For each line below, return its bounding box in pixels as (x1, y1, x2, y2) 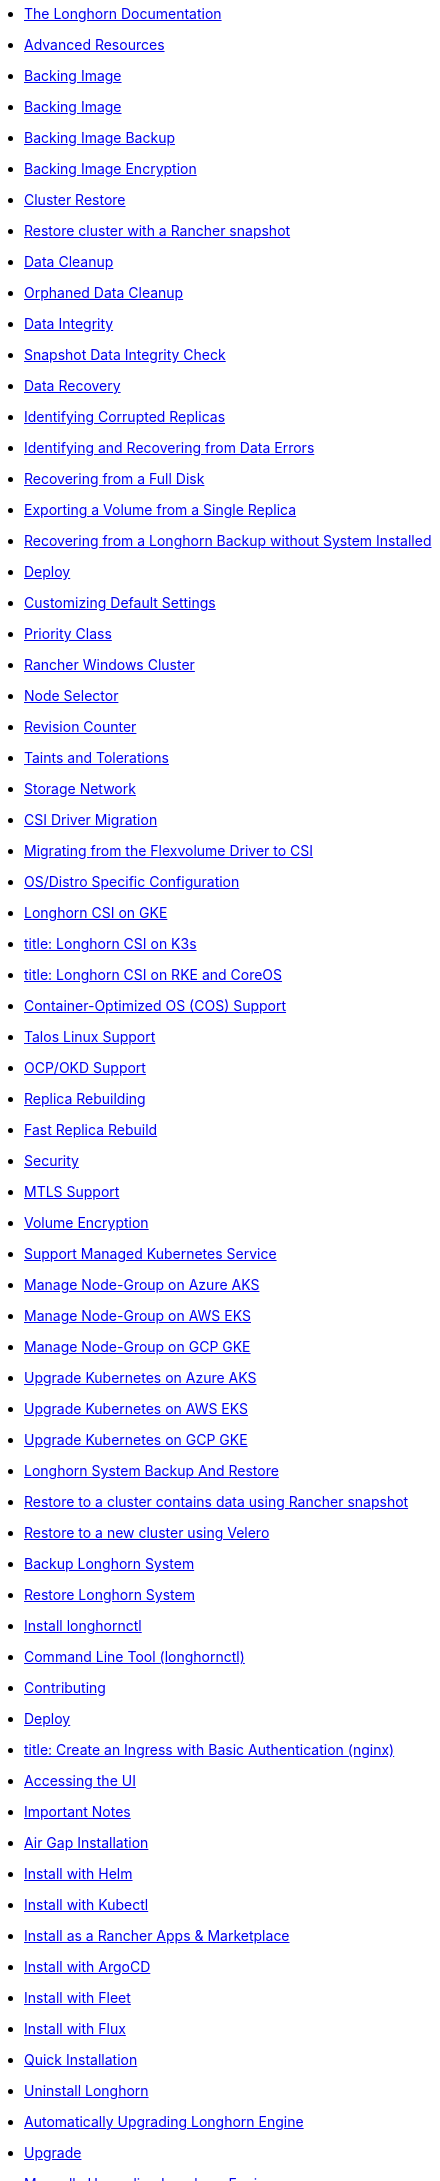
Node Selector (24, 687, 119, 704)
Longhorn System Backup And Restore (24, 1462, 279, 1479)
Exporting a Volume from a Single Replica (24, 501, 297, 518)
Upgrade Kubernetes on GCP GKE (24, 1431, 248, 1448)
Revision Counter (24, 718, 137, 735)
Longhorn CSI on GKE (24, 904, 168, 921)
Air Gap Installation (24, 1834, 149, 1851)
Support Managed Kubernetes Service (24, 1245, 277, 1262)
